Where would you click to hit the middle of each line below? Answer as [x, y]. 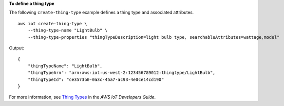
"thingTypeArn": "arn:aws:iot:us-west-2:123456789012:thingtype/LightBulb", [122, 73]
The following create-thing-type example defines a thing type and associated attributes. [102, 13]
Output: [17, 48]
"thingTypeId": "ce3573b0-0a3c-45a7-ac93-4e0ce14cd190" [96, 79]
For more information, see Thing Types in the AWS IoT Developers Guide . [82, 97]
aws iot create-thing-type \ [52, 23]
